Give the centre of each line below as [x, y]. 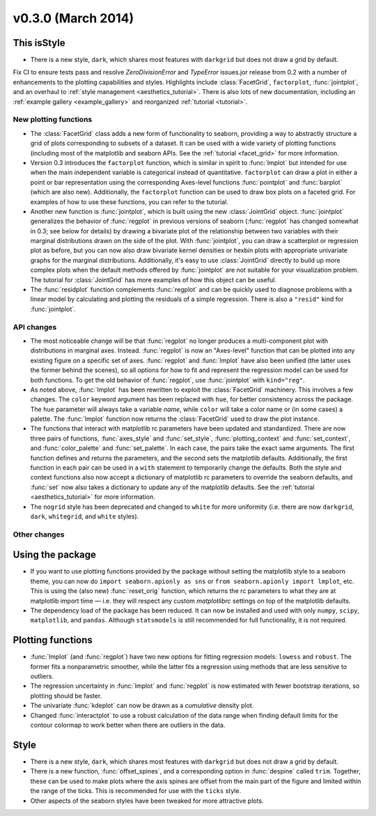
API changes [35, 327]
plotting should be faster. [66, 695]
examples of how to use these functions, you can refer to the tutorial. [130, 201]
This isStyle [39, 43]
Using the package [55, 555]
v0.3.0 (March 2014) [73, 18]
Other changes [39, 534]
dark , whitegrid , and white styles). [85, 516]
